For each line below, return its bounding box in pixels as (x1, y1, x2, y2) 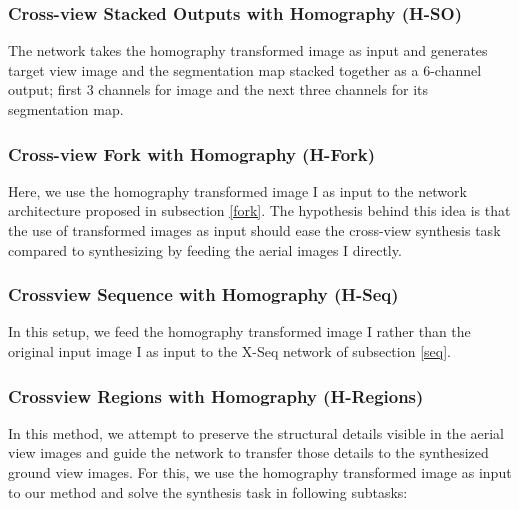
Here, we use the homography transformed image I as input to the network (8, 180, 467, 201)
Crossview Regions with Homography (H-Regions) (8, 383, 424, 408)
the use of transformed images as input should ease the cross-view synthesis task (8, 220, 501, 240)
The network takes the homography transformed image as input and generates (8, 40, 488, 61)
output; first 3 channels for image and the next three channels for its (8, 79, 429, 100)
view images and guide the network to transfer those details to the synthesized (8, 442, 489, 463)
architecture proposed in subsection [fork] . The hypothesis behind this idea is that (8, 200, 511, 221)
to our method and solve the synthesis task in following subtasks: (8, 481, 408, 502)
